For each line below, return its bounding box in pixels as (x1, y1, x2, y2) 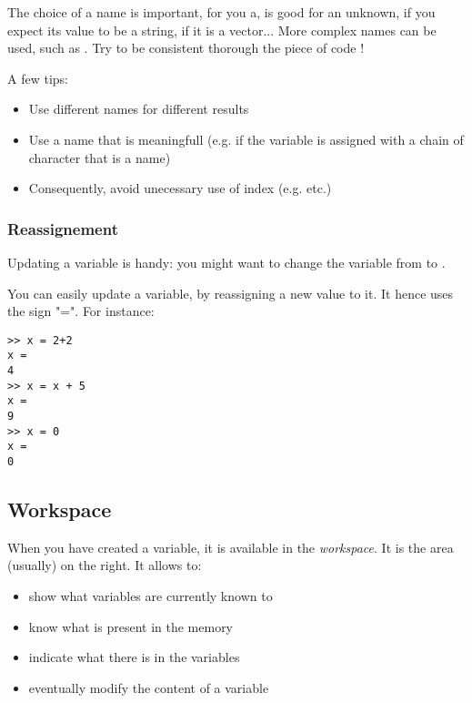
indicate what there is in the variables (28, 647, 240, 667)
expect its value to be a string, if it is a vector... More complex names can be (7, 20, 437, 39)
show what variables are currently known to (28, 586, 273, 606)
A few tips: (7, 68, 68, 87)
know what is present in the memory (28, 616, 234, 636)
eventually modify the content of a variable (28, 678, 269, 697)
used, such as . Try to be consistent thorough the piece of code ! (7, 38, 365, 57)
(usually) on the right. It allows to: (7, 555, 202, 575)
